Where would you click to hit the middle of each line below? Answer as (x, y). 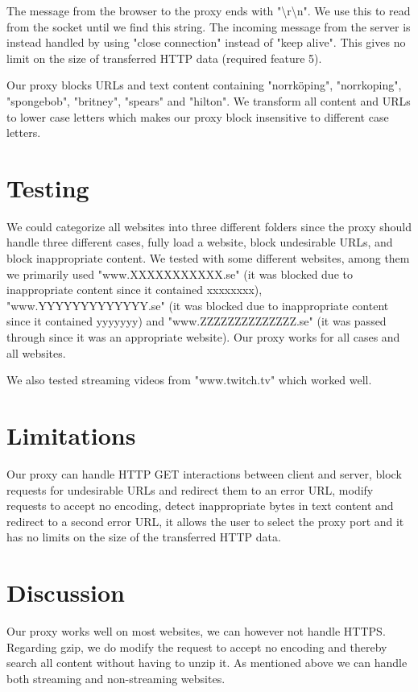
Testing (48, 187)
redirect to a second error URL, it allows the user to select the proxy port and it (205, 521)
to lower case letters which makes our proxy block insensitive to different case (198, 116)
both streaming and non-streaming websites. (116, 678)
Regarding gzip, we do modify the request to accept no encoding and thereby (197, 646)
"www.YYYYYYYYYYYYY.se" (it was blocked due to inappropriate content (198, 305)
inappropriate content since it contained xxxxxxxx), (135, 290)
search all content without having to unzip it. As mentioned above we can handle (207, 663)
